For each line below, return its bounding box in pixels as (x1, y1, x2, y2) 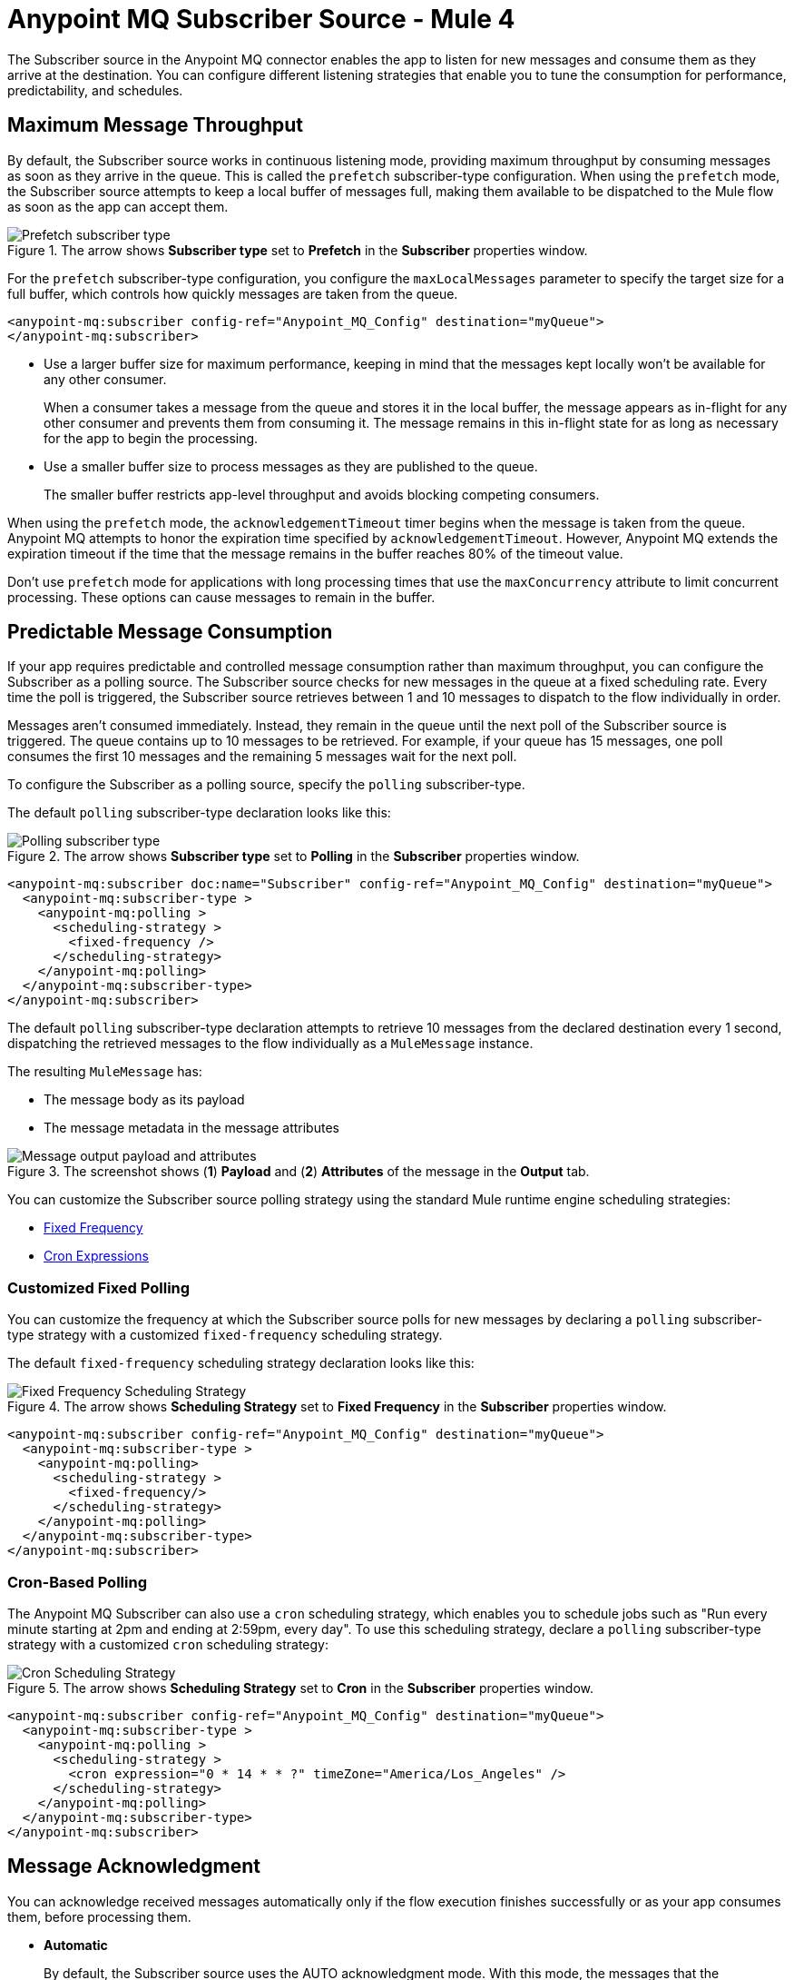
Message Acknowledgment (7, 1855, 260, 1878)
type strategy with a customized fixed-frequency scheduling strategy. (7, 1327, 443, 1343)
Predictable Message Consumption (7, 620, 333, 644)
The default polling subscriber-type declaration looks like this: (7, 805, 391, 821)
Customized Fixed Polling (7, 1278, 191, 1297)
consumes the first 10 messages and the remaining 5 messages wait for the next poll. (7, 748, 517, 765)
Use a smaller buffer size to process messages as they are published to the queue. (44, 458, 538, 474)
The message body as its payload (44, 1092, 245, 1108)
